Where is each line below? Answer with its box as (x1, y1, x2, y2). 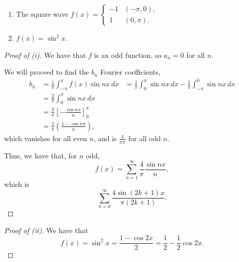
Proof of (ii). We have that (4, 224, 88, 235)
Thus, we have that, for (4, 150, 77, 160)
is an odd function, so (94, 49, 162, 60)
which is (4, 179, 29, 189)
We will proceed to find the (4, 67, 89, 77)
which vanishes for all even (4, 133, 87, 143)
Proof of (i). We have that (4, 49, 86, 60)
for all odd (128, 133, 161, 143)
